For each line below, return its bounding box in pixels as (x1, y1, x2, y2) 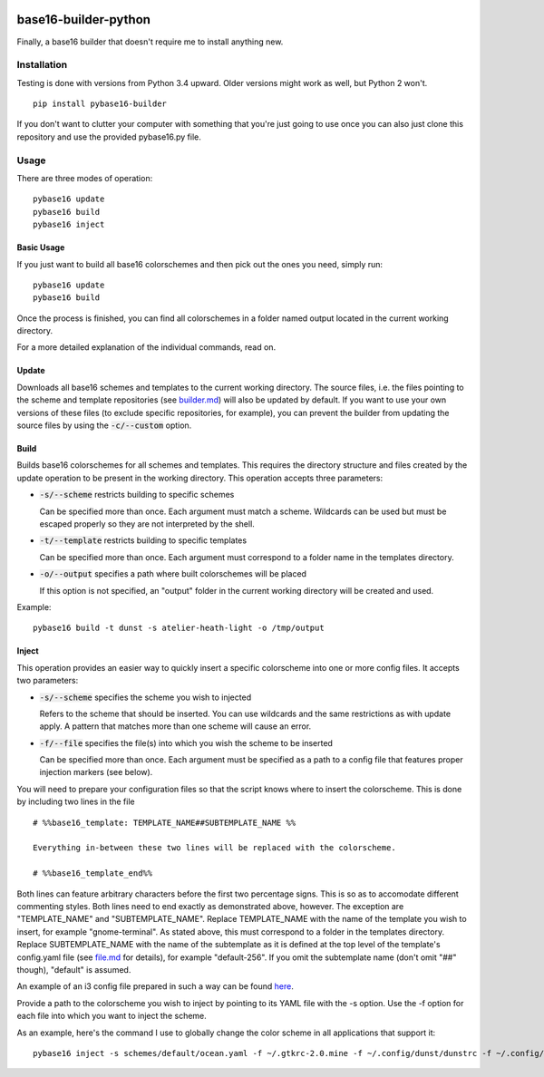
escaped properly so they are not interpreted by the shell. (39, 519, 256, 529)
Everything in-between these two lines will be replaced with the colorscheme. (33, 843, 396, 853)
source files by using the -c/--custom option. (16, 420, 192, 431)
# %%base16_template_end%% (33, 868, 153, 878)
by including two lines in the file (16, 796, 135, 807)
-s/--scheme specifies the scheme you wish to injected (39, 692, 252, 703)
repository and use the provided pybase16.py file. (16, 131, 201, 142)
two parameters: (16, 675, 79, 686)
